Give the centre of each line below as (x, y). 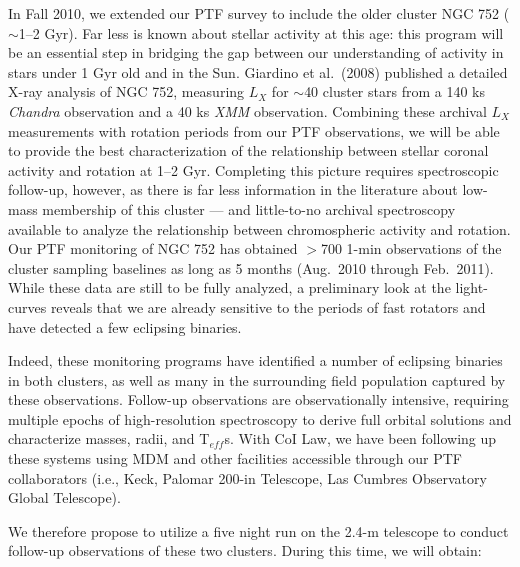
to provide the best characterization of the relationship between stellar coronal (248, 150)
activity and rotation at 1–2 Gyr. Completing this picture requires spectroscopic (253, 169)
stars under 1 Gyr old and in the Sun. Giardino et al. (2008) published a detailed (258, 71)
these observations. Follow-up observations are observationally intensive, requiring (258, 399)
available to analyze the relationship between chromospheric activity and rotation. (259, 228)
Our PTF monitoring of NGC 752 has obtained (153, 248)
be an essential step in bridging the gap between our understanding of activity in (256, 52)
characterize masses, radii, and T (109, 438)
